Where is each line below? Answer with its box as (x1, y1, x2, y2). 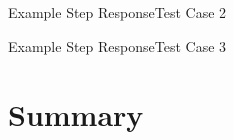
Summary (8, 94, 144, 135)
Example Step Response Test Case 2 (8, 2, 227, 22)
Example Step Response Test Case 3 (8, 35, 227, 56)
